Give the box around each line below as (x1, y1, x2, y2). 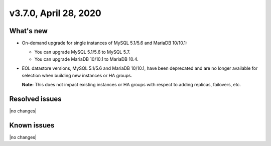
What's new (9, 27, 48, 35)
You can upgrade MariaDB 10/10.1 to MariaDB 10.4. (34, 56, 139, 62)
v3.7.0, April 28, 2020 (9, 8, 101, 19)
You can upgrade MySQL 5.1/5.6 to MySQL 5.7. (34, 49, 130, 55)
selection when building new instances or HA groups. (22, 72, 132, 78)
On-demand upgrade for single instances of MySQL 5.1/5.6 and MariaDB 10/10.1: (22, 40, 187, 46)
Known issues (9, 121, 55, 129)
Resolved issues (9, 94, 62, 103)
